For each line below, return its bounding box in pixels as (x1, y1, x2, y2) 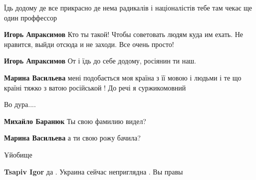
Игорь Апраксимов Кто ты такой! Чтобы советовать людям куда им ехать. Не (4, 29, 244, 39)
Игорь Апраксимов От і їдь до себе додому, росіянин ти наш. (4, 55, 197, 66)
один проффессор (4, 12, 57, 22)
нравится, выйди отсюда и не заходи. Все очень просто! (4, 38, 174, 49)
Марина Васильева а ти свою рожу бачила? (4, 132, 141, 143)
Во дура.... (4, 99, 36, 109)
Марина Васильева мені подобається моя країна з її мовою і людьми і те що (4, 72, 242, 82)
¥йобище (4, 149, 32, 159)
